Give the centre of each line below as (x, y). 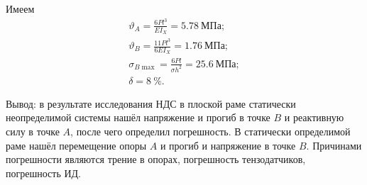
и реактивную (314, 117)
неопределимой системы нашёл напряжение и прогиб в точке (138, 117)
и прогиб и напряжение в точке (228, 145)
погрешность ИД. (44, 173)
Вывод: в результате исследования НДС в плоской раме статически (151, 103)
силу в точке (33, 131)
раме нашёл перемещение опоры (76, 145)
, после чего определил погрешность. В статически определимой (210, 131)
